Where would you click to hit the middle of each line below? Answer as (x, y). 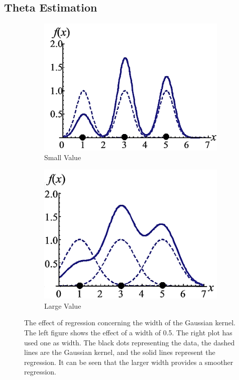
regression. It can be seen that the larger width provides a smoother (129, 362)
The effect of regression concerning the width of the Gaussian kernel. (130, 323)
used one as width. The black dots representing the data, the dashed (130, 342)
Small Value (63, 157)
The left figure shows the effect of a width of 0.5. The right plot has (128, 332)
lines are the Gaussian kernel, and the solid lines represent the (120, 352)
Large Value (63, 305)
